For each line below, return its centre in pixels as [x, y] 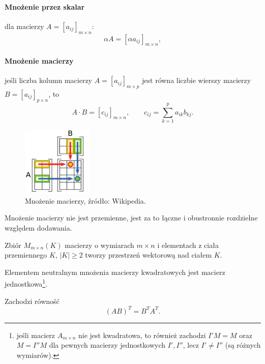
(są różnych [243, 345]
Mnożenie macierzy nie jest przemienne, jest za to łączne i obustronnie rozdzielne [131, 218]
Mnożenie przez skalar [45, 6]
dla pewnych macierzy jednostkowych [107, 345]
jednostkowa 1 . [26, 283]
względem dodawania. [38, 228]
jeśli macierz [36, 335]
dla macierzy [24, 26]
